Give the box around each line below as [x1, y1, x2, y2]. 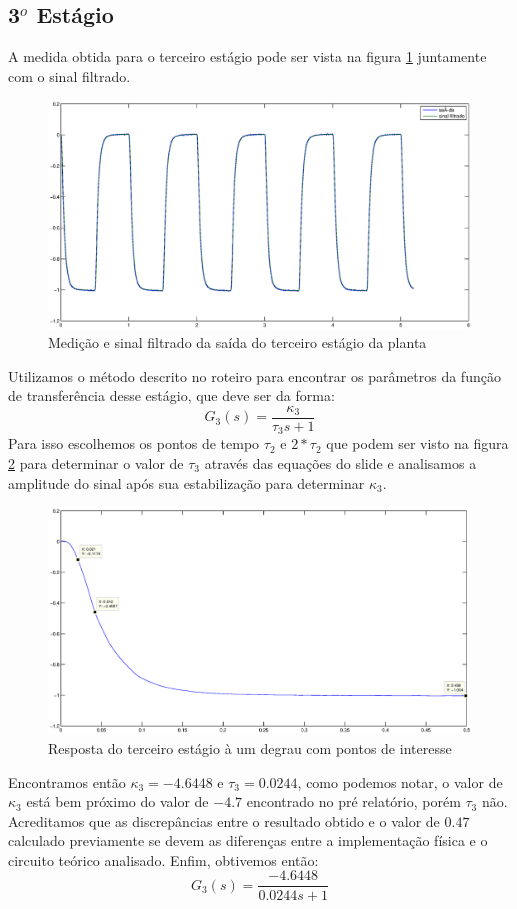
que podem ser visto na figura [326, 433, 509, 454]
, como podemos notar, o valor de [297, 771, 503, 792]
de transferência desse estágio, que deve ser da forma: [8, 385, 335, 406]
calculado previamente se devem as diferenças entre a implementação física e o [8, 830, 488, 851]
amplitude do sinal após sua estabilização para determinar [8, 472, 365, 493]
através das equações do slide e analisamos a [204, 453, 477, 474]
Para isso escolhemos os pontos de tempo [8, 433, 260, 454]
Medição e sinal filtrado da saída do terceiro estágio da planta [48, 332, 427, 353]
